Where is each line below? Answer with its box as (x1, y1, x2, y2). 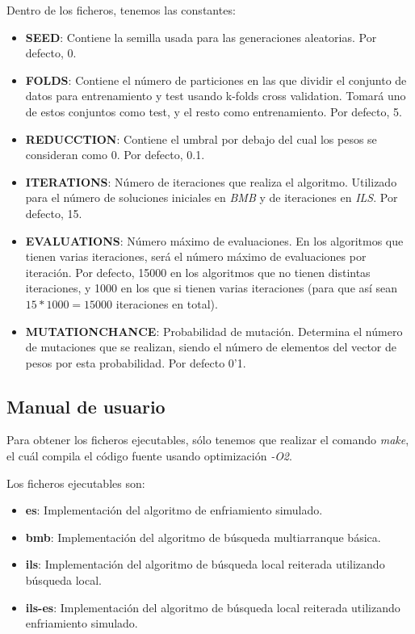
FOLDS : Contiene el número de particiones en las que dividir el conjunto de (25, 71, 407, 88)
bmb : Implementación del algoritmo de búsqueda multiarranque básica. (25, 528, 381, 545)
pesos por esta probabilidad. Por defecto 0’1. (25, 354, 246, 371)
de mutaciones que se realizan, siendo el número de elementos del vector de (25, 338, 397, 355)
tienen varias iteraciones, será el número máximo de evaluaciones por (25, 248, 367, 265)
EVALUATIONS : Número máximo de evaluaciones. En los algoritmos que (25, 232, 404, 249)
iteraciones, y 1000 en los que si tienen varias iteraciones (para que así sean (25, 279, 398, 296)
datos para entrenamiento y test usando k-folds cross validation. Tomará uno (25, 87, 406, 104)
